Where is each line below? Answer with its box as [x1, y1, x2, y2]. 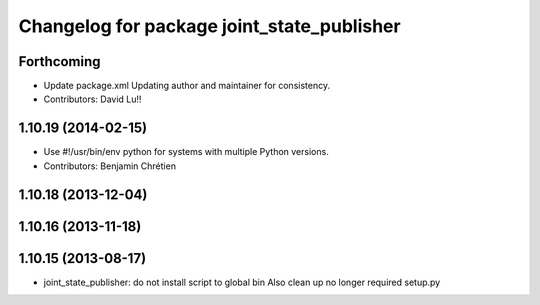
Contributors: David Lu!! [43, 93, 142, 105]
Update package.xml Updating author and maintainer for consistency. [43, 80, 330, 92]
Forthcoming [18, 53, 101, 70]
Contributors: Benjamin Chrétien [43, 160, 177, 172]
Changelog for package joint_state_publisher [18, 15, 401, 37]
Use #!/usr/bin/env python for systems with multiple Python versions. [43, 146, 329, 158]
